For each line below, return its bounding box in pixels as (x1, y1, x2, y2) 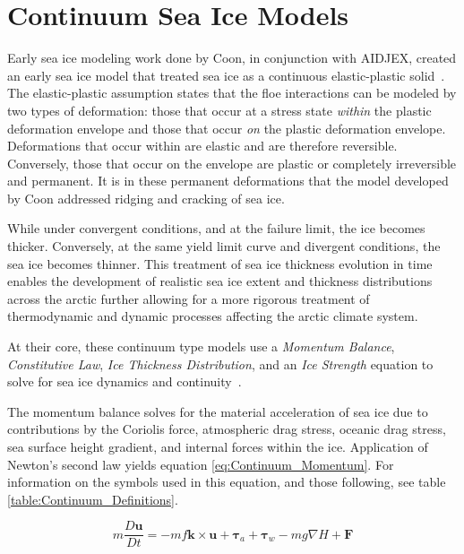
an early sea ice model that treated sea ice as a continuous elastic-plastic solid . (7, 65, 445, 84)
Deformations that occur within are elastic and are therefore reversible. (7, 136, 398, 155)
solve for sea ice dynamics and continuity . (7, 372, 242, 391)
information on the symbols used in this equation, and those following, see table (7, 472, 446, 491)
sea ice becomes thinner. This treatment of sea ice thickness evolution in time (7, 254, 433, 273)
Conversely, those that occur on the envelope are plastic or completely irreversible (7, 153, 457, 172)
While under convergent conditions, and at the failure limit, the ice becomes (7, 219, 425, 238)
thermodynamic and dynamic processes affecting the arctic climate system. (7, 307, 418, 325)
